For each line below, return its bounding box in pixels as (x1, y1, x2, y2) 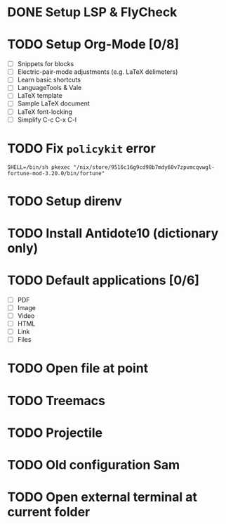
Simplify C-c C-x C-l (17, 115, 77, 124)
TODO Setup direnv (7, 193, 123, 209)
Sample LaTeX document (17, 99, 90, 108)
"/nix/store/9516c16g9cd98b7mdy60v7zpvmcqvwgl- (73, 163, 215, 171)
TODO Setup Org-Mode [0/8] (7, 37, 180, 53)
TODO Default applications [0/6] (7, 272, 200, 288)
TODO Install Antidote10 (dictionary (7, 225, 219, 241)
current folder (7, 504, 91, 520)
